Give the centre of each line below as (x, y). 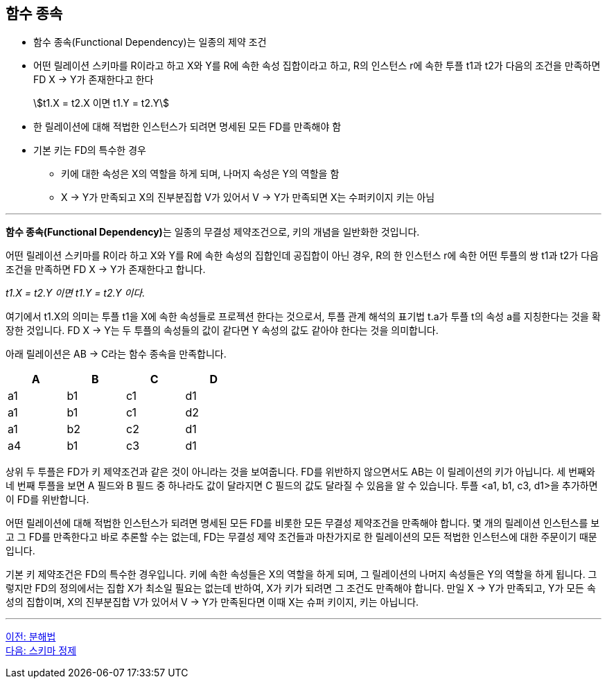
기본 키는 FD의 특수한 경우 (90, 150)
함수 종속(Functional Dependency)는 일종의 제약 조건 (150, 42)
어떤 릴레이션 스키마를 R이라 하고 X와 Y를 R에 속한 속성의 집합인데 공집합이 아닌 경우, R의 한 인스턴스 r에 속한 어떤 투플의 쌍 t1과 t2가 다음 (302, 256)
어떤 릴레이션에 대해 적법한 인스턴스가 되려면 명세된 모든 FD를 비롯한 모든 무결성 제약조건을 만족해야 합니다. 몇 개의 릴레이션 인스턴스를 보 (303, 523)
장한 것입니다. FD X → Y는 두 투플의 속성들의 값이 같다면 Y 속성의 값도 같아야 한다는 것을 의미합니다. (222, 331)
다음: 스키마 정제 (41, 651)
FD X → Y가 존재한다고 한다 (94, 80)
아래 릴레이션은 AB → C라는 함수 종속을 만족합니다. (116, 354)
